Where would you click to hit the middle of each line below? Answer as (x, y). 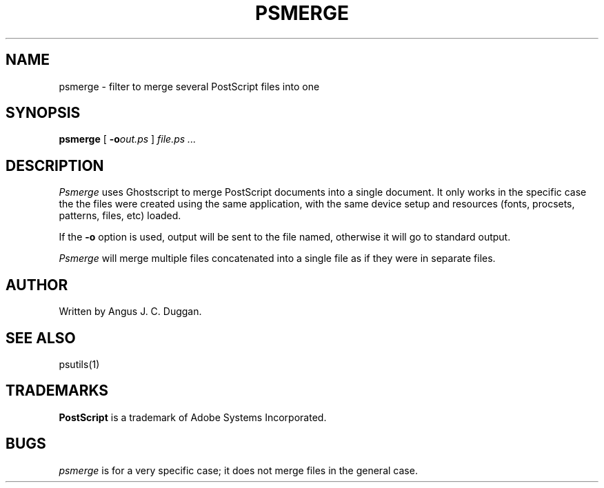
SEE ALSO (41, 338)
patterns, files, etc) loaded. (120, 216)
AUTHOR (37, 285)
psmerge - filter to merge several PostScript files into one (189, 86)
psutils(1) (79, 364)
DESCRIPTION (55, 165)
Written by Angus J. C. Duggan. (130, 312)
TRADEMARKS (57, 391)
